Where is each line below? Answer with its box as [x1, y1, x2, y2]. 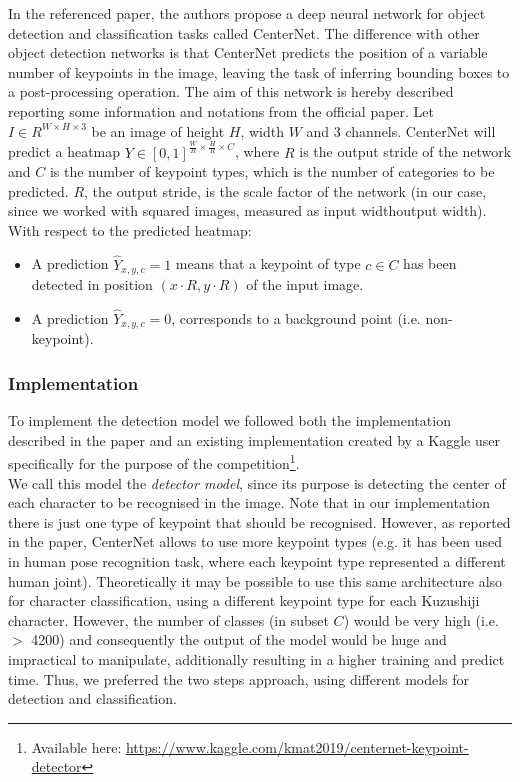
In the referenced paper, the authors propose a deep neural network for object [8, 3, 486, 23]
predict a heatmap [8, 141, 121, 162]
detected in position [31, 274, 153, 295]
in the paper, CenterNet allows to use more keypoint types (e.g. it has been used [8, 531, 502, 552]
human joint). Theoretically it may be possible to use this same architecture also [8, 570, 503, 591]
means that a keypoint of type [175, 253, 361, 274]
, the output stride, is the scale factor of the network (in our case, [84, 180, 487, 201]
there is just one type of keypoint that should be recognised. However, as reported [8, 511, 511, 532]
